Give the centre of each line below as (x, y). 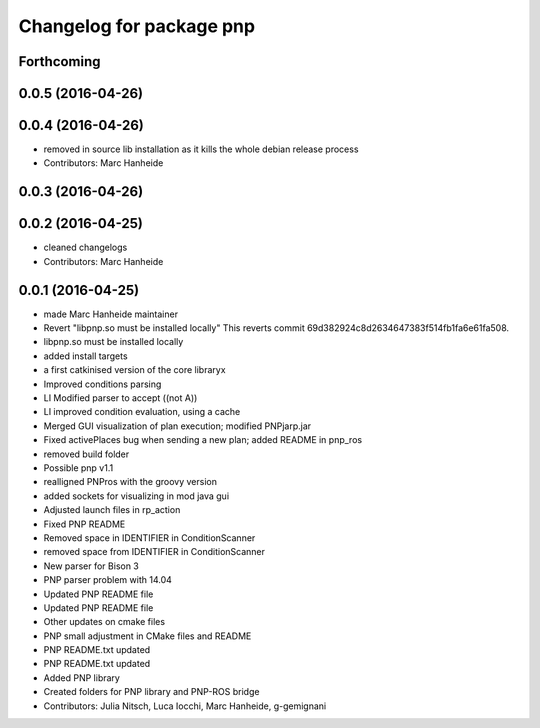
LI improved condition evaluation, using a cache (142, 412)
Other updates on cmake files (104, 622)
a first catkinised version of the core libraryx (134, 370)
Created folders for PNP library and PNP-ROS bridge (151, 692)
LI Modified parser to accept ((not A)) (120, 398)
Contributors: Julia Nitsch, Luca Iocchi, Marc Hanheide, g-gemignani (185, 706)
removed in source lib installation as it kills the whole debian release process (201, 149)
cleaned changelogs (85, 247)
